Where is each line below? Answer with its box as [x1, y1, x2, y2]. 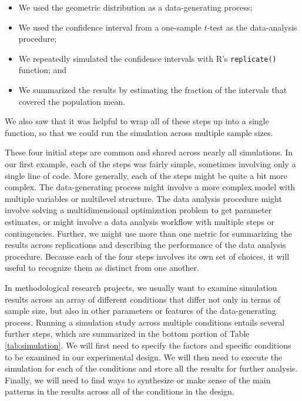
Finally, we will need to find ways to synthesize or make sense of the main [5, 373, 271, 386]
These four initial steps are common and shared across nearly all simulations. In [5, 146, 293, 158]
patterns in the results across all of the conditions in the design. [5, 385, 234, 397]
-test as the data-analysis [207, 21, 297, 33]
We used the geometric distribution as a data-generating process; [18, 1, 253, 13]
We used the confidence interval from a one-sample [18, 21, 202, 33]
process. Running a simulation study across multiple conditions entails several [5, 316, 285, 328]
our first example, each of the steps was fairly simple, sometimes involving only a [5, 158, 296, 170]
